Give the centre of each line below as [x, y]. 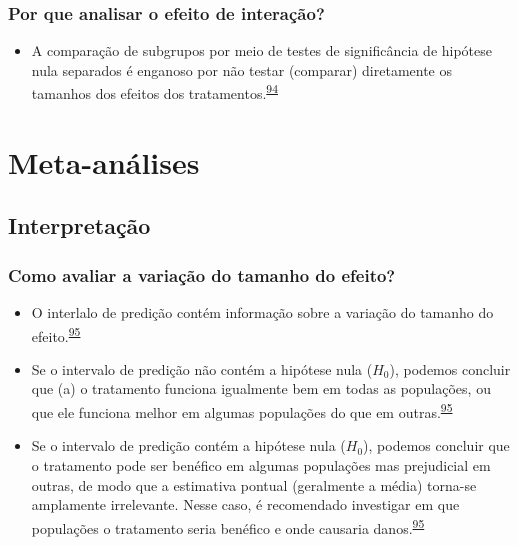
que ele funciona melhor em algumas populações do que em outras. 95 [242, 410]
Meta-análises [104, 161]
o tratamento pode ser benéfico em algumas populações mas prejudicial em [261, 464]
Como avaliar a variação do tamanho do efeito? [202, 274]
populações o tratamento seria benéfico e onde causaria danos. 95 [228, 526]
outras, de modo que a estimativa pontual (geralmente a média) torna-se [254, 484]
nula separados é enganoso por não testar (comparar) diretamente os [242, 69]
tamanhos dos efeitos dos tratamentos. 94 [154, 92]
